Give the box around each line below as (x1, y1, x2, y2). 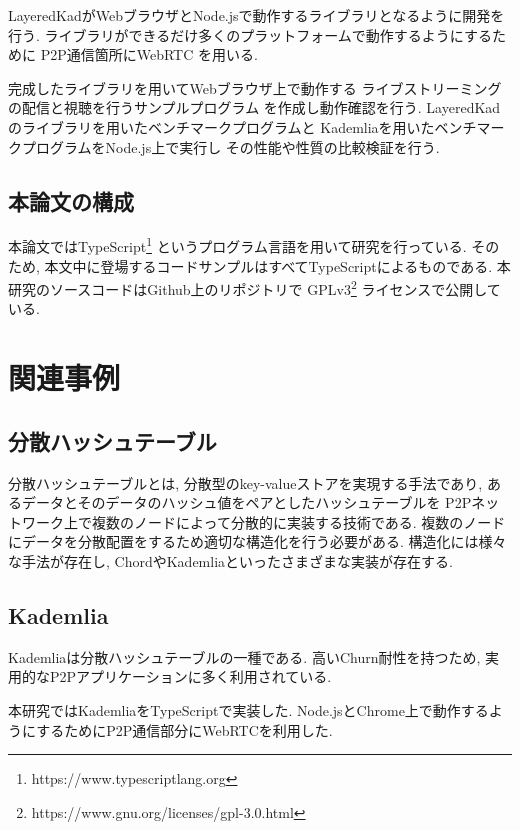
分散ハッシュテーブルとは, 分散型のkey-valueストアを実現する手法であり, (8, 472, 483, 493)
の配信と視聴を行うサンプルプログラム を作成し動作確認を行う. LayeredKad (8, 97, 501, 118)
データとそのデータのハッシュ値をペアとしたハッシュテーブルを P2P (21, 492, 472, 513)
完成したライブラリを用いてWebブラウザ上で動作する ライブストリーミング (8, 77, 502, 98)
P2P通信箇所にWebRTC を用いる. (40, 44, 258, 65)
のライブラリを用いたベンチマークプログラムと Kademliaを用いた (8, 116, 435, 137)
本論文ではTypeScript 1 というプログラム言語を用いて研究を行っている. (8, 233, 467, 257)
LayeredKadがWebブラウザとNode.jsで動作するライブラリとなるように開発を (8, 5, 505, 25)
